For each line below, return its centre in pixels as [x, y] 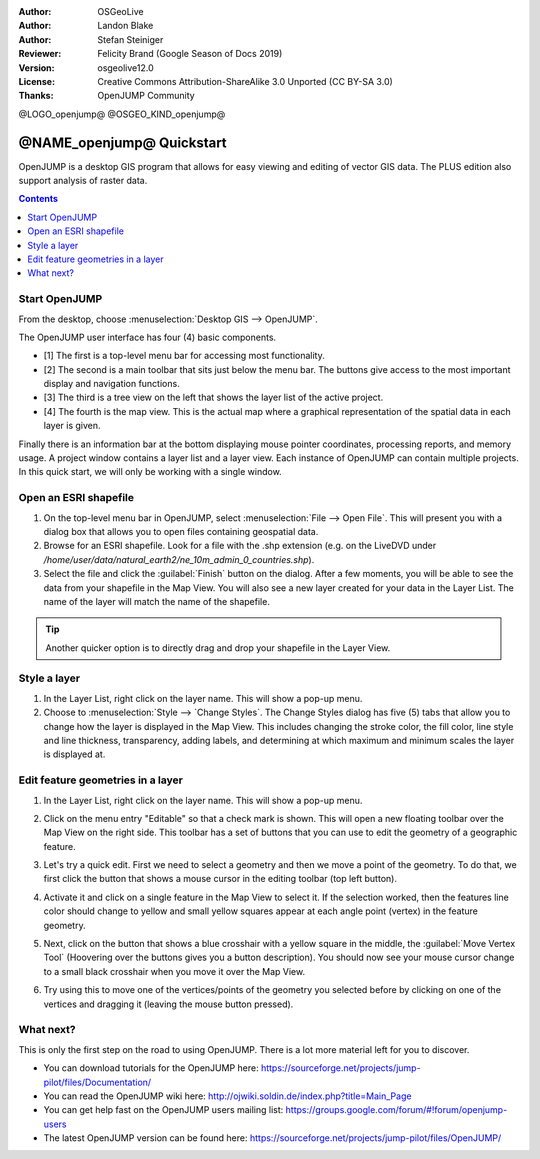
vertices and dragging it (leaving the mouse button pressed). [168, 1004]
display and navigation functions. [111, 384]
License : [36, 81]
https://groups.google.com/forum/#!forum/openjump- [396, 1110]
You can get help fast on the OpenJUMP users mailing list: [163, 1110]
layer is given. [72, 426]
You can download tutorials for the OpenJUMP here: [151, 1068]
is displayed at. [74, 754]
